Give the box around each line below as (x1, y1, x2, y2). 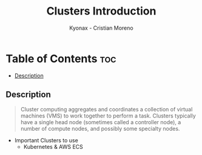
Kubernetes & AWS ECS (23, 143, 83, 150)
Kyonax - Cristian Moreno (69, 24, 134, 31)
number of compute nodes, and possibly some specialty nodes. (20, 125, 180, 132)
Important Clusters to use (14, 136, 78, 143)
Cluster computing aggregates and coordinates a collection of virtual (20, 105, 193, 113)
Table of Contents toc (5, 51, 116, 65)
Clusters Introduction (46, 4, 157, 18)
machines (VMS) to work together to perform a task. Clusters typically (20, 112, 197, 119)
